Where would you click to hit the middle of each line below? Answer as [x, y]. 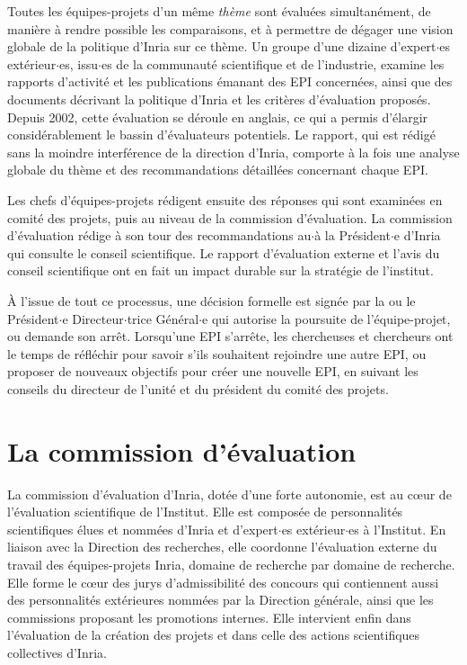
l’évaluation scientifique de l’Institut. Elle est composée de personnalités [205, 512]
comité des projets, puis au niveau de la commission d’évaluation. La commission [230, 217]
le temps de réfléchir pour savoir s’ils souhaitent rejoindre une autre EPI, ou [217, 353]
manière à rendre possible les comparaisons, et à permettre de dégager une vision [230, 28]
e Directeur [93, 318]
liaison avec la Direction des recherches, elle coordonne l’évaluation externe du [222, 547]
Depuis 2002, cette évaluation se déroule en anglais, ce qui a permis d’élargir [218, 117]
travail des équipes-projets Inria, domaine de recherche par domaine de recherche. [231, 564]
